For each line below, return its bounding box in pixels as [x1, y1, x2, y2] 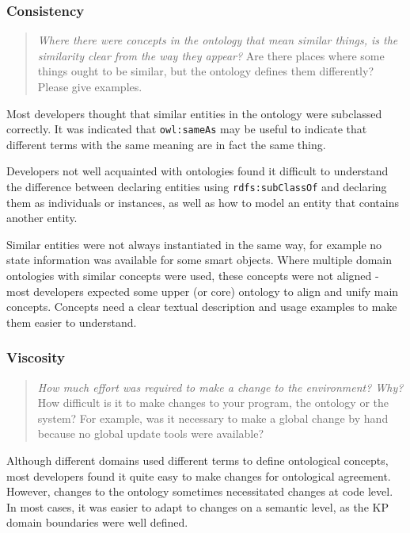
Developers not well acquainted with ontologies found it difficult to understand [6, 163, 389, 179]
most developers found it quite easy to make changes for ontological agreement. [6, 467, 391, 484]
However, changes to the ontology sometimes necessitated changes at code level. [6, 483, 393, 500]
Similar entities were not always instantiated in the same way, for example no [6, 236, 382, 252]
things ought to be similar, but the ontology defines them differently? [37, 63, 374, 79]
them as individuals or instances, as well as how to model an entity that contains [6, 194, 399, 210]
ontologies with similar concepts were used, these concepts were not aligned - [6, 267, 379, 284]
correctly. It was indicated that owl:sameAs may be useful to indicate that [6, 121, 367, 137]
